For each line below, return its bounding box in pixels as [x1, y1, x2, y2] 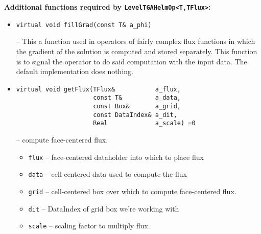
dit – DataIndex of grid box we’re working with [28, 203, 179, 214]
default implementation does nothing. [16, 66, 133, 77]
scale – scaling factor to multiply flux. [28, 220, 150, 231]
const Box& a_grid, [93, 103, 181, 110]
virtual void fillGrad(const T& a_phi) [16, 21, 152, 29]
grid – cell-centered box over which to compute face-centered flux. [28, 185, 236, 196]
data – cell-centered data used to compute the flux [28, 169, 187, 179]
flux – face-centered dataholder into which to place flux [28, 151, 204, 162]
